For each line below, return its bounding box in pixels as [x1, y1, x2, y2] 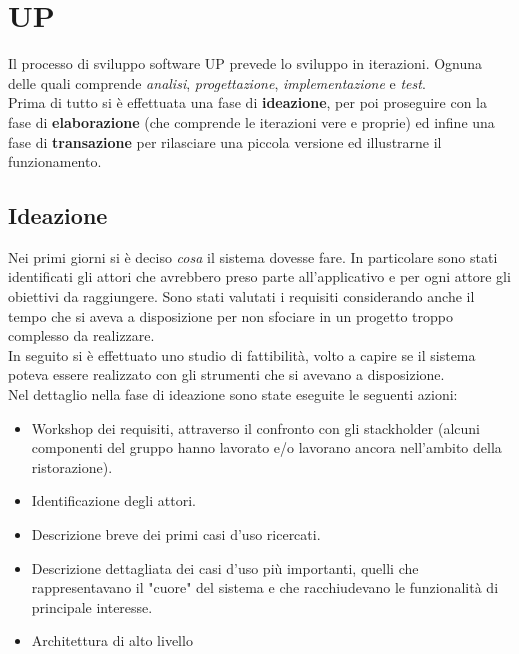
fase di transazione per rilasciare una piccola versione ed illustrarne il [8, 131, 442, 152]
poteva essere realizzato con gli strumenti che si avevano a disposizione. [8, 364, 445, 385]
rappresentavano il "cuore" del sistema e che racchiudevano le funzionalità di [31, 577, 499, 598]
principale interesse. [31, 596, 153, 617]
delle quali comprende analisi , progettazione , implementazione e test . [8, 72, 426, 93]
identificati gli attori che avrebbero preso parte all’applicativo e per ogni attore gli [8, 266, 511, 287]
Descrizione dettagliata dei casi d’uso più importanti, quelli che [31, 557, 419, 578]
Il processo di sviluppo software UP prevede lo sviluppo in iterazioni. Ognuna [8, 53, 483, 74]
